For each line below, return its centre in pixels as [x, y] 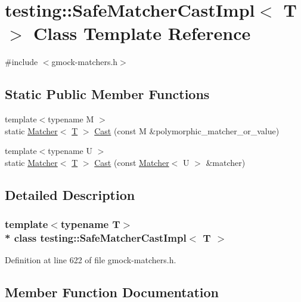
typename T [90, 224]
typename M [71, 119]
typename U [70, 151]
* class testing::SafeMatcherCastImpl [96, 238]
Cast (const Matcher [132, 162]
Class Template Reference [142, 33]
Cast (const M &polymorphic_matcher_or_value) [187, 130]
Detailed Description [70, 194]
